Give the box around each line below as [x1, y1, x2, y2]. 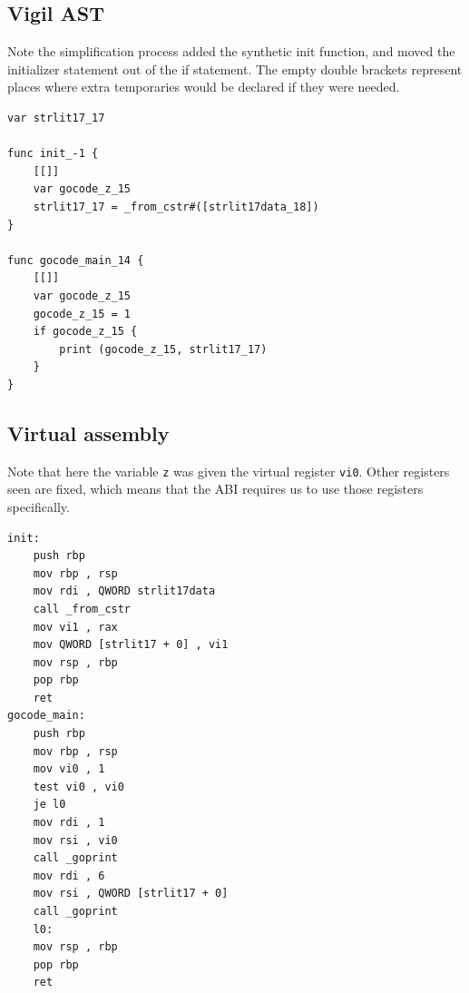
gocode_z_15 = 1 [33, 307, 132, 320]
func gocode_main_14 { [7, 253, 144, 267]
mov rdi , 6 [33, 869, 105, 882]
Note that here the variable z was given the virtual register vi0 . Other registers [7, 461, 450, 480]
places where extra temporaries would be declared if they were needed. [7, 77, 400, 96]
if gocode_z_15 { [33, 325, 138, 339]
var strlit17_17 [7, 111, 105, 124]
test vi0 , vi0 [33, 780, 124, 793]
